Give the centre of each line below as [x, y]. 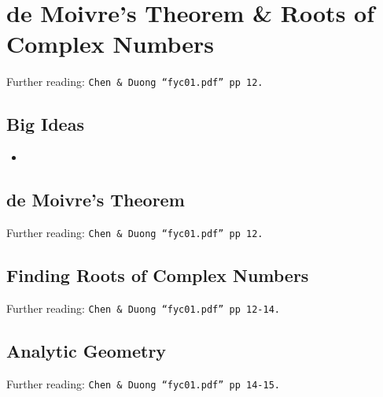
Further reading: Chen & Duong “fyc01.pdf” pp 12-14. [143, 308]
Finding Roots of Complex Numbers [158, 275]
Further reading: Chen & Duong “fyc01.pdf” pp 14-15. [143, 383]
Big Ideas [45, 124]
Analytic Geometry [87, 350]
